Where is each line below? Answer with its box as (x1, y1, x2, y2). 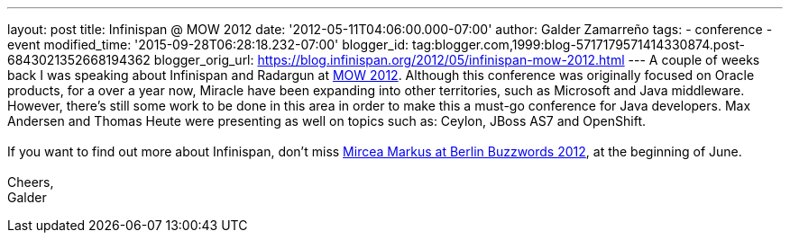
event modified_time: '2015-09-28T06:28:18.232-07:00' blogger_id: (7, 37, 409, 52)
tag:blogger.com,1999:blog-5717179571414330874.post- (411, 37, 745, 52)
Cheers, (7, 174, 54, 190)
